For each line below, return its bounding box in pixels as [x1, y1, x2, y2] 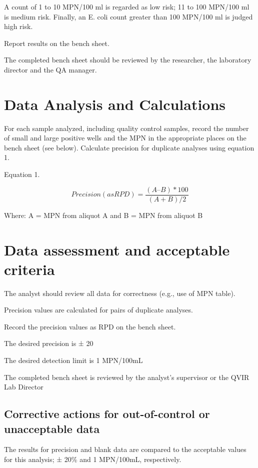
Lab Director [4, 381, 43, 392]
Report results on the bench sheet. [4, 37, 109, 48]
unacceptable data [4, 420, 100, 436]
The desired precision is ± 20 [4, 338, 93, 348]
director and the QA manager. [4, 64, 97, 74]
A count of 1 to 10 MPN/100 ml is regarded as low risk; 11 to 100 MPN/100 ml [4, 1, 249, 11]
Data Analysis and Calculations [4, 93, 226, 114]
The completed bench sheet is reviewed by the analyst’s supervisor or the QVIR [4, 371, 249, 382]
